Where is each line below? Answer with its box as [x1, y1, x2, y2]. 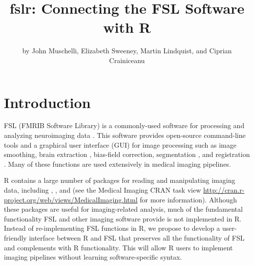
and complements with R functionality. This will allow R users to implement [4, 242, 233, 252]
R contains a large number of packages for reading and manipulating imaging [4, 175, 235, 185]
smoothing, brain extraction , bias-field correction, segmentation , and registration [4, 149, 250, 159]
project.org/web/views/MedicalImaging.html [4, 194, 138, 204]
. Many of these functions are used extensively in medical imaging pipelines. [4, 158, 231, 169]
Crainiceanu [109, 55, 145, 65]
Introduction [4, 92, 91, 112]
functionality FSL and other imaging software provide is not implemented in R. [4, 213, 242, 223]
